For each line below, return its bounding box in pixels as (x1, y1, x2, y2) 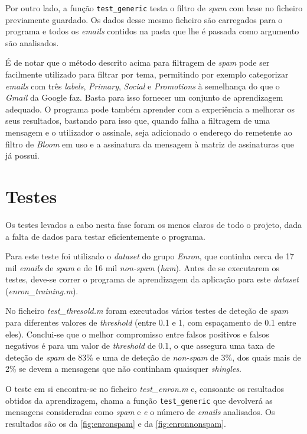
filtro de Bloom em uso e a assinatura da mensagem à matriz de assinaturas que (5, 137, 295, 150)
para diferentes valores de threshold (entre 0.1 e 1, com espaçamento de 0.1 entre (5, 316, 296, 329)
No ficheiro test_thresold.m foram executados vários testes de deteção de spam (5, 304, 289, 317)
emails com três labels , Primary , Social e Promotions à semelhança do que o (5, 79, 280, 92)
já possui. (5, 149, 40, 162)
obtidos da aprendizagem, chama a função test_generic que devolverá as (5, 394, 273, 406)
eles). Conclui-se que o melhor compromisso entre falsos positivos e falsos (5, 327, 269, 340)
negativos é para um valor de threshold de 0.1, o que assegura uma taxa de (5, 339, 275, 352)
